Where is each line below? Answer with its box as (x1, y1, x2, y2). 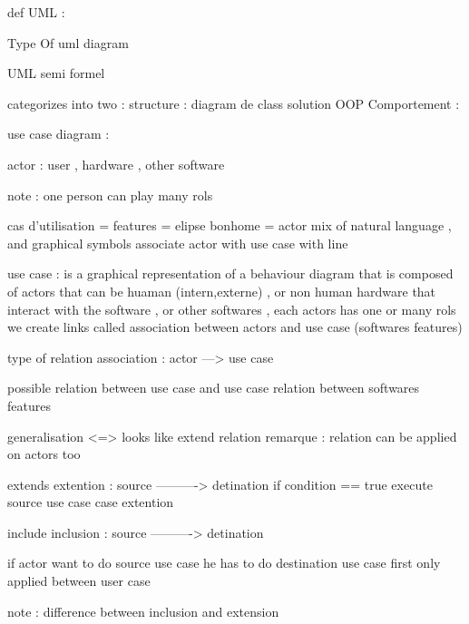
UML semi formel (7, 63, 105, 83)
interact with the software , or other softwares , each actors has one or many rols (7, 299, 456, 318)
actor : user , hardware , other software (7, 154, 225, 173)
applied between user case (7, 571, 151, 590)
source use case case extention (7, 492, 174, 512)
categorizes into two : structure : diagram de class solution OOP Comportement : (7, 93, 460, 112)
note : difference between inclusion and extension (7, 601, 279, 620)
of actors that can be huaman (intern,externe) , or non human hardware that (7, 281, 436, 300)
